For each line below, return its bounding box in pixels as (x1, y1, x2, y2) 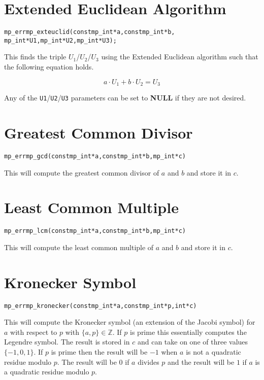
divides (138, 356, 159, 367)
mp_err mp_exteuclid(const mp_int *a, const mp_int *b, (4, 28, 175, 36)
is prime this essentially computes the (130, 326, 247, 337)
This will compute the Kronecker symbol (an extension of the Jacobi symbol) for (4, 317, 255, 327)
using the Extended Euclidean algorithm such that (101, 51, 258, 62)
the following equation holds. (4, 61, 94, 72)
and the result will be (168, 356, 235, 367)
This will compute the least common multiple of (4, 241, 154, 252)
